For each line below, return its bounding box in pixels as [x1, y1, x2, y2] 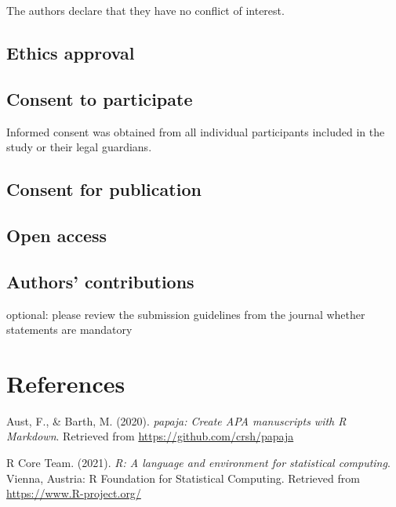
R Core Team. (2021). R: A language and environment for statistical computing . [6, 454, 391, 471]
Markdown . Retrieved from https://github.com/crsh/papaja [6, 428, 294, 444]
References [6, 367, 125, 399]
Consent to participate [6, 86, 193, 110]
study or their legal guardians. [6, 139, 152, 155]
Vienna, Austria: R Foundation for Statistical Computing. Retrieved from [6, 469, 360, 486]
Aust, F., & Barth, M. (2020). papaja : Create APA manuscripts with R [6, 412, 347, 429]
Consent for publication [6, 177, 202, 201]
